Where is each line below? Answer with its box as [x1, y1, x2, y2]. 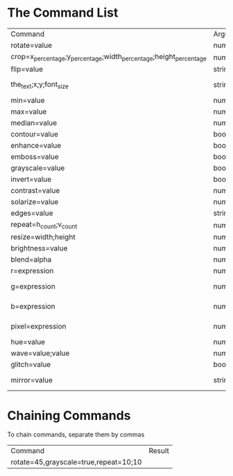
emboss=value [10, 152, 59, 162]
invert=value [10, 175, 52, 185]
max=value [10, 107, 47, 117]
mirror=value [10, 375, 53, 385]
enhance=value [10, 141, 62, 151]
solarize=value [10, 197, 59, 207]
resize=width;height [10, 232, 76, 242]
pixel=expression [10, 321, 67, 331]
